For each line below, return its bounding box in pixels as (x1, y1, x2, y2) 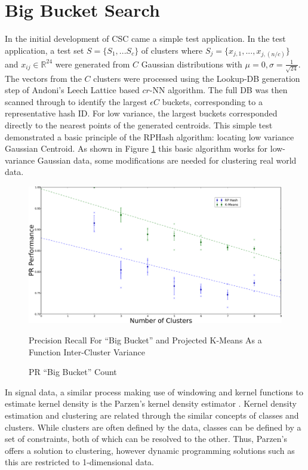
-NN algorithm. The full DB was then (149, 84, 288, 96)
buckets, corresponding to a (162, 95, 263, 107)
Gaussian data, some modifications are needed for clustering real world (37, 153, 297, 166)
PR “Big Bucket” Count (29, 365, 117, 378)
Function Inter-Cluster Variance (29, 345, 145, 358)
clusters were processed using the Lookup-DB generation (93, 72, 300, 84)
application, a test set (5, 44, 84, 56)
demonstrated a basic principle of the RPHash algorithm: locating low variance (5, 130, 294, 143)
